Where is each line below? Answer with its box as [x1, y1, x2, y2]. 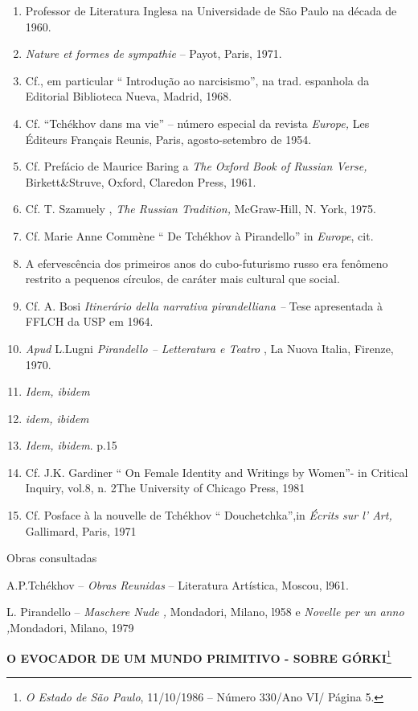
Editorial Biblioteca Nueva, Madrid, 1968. [25, 88, 232, 105]
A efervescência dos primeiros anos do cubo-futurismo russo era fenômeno [25, 254, 388, 271]
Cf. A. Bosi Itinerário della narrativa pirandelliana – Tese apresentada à [25, 297, 383, 314]
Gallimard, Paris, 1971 [25, 522, 137, 539]
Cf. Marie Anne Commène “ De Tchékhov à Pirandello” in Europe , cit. [25, 227, 374, 244]
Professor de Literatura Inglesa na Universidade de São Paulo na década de [25, 2, 397, 18]
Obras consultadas [6, 549, 97, 566]
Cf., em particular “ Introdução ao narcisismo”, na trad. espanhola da [25, 72, 370, 88]
